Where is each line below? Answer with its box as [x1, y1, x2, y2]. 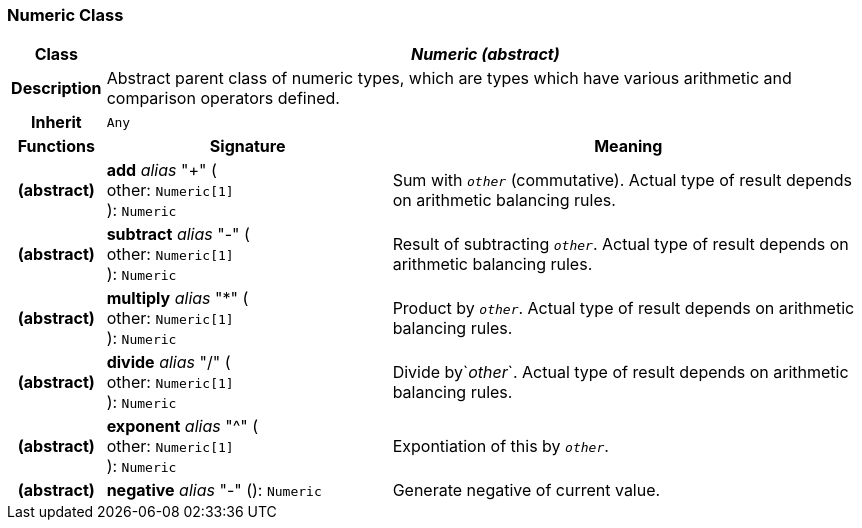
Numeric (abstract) [410, 44, 560, 65]
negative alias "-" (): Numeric [106, 480, 322, 501]
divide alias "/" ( [106, 352, 231, 373]
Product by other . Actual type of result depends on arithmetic [392, 298, 855, 319]
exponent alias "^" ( [106, 416, 258, 437]
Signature [209, 136, 286, 157]
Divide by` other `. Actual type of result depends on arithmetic [392, 362, 849, 383]
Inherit [30, 112, 82, 133]
